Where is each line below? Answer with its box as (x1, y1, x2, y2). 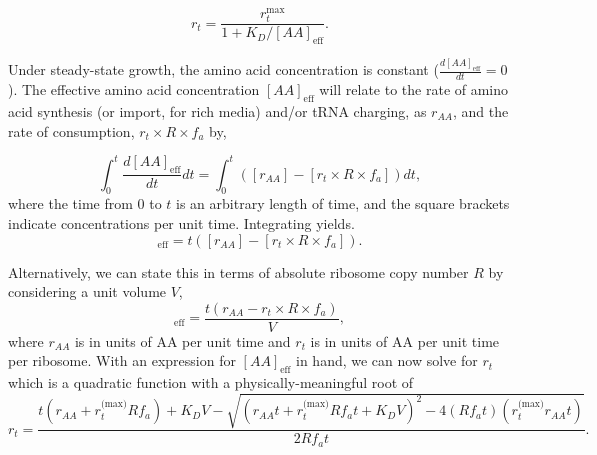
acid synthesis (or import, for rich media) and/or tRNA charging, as (8, 100, 427, 121)
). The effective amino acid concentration (8, 79, 260, 100)
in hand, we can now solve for (296, 350, 478, 371)
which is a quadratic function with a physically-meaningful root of (8, 372, 414, 393)
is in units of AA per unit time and (74, 330, 291, 351)
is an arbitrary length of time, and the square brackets (176, 193, 510, 214)
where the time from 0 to (8, 193, 162, 214)
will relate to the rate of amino (319, 79, 509, 100)
